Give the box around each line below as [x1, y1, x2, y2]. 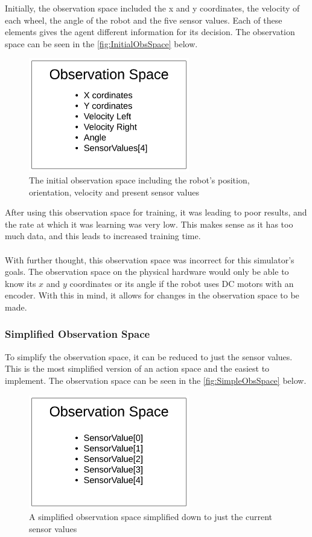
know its [5, 277, 36, 289]
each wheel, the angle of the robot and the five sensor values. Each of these [5, 13, 282, 26]
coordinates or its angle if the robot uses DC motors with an [69, 277, 294, 289]
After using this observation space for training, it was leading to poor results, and [5, 206, 307, 219]
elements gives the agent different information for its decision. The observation [5, 25, 295, 38]
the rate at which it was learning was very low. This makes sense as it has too [5, 217, 293, 230]
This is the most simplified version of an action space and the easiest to [5, 362, 270, 375]
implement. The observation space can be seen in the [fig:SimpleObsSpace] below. [5, 374, 307, 386]
